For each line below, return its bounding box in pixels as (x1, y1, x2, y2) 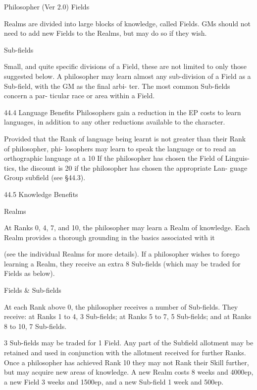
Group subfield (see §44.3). (4, 172, 86, 183)
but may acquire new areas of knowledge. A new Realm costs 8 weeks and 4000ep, (4, 367, 254, 377)
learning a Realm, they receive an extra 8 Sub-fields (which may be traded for (4, 258, 241, 268)
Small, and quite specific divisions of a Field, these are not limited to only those (4, 61, 247, 71)
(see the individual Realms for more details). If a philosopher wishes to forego (4, 249, 240, 259)
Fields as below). (4, 268, 55, 278)
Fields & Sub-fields (4, 285, 61, 295)
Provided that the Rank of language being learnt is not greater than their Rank (4, 133, 246, 143)
